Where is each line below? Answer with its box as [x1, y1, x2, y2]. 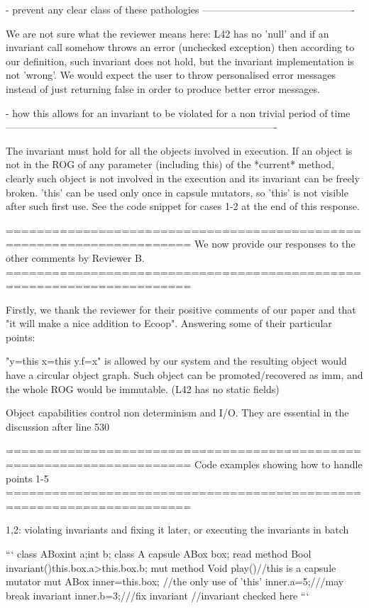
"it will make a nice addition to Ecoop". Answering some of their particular [6, 316, 332, 331]
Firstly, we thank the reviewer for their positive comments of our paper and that [6, 302, 356, 316]
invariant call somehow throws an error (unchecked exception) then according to [6, 40, 355, 55]
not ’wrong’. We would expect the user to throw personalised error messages [6, 67, 336, 82]
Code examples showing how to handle [194, 457, 363, 472]
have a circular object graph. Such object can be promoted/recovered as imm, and [6, 367, 363, 382]
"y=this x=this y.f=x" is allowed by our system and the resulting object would [6, 353, 347, 368]
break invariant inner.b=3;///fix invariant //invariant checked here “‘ [6, 587, 309, 602]
